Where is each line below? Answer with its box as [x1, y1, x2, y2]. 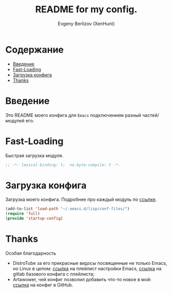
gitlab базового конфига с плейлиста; [12, 270, 95, 277]
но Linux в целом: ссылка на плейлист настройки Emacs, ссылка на [12, 265, 162, 271]
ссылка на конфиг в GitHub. [12, 282, 73, 288]
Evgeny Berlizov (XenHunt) [58, 20, 115, 27]
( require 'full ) [5, 211, 40, 216]
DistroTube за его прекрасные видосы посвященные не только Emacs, [12, 260, 167, 266]
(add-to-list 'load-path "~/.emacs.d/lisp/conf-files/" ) [5, 206, 130, 212]
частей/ [142, 112, 159, 118]
